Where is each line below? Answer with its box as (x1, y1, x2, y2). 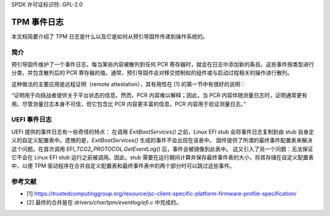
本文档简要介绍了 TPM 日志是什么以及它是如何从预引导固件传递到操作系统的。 (11, 32, 208, 40)
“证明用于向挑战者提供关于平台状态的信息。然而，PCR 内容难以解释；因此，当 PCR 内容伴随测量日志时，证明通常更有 (11, 92, 308, 99)
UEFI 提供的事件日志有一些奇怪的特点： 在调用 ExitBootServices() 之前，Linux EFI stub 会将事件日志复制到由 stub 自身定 (11, 128, 314, 135)
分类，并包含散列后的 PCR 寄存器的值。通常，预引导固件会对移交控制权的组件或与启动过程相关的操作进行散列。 (11, 69, 293, 76)
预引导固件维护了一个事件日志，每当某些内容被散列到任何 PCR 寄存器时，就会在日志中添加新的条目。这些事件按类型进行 (11, 61, 315, 68)
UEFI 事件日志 (11, 115, 52, 124)
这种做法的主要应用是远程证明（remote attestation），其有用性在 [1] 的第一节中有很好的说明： (11, 80, 246, 88)
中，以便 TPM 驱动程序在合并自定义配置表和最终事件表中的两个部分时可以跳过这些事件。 (11, 162, 235, 170)
